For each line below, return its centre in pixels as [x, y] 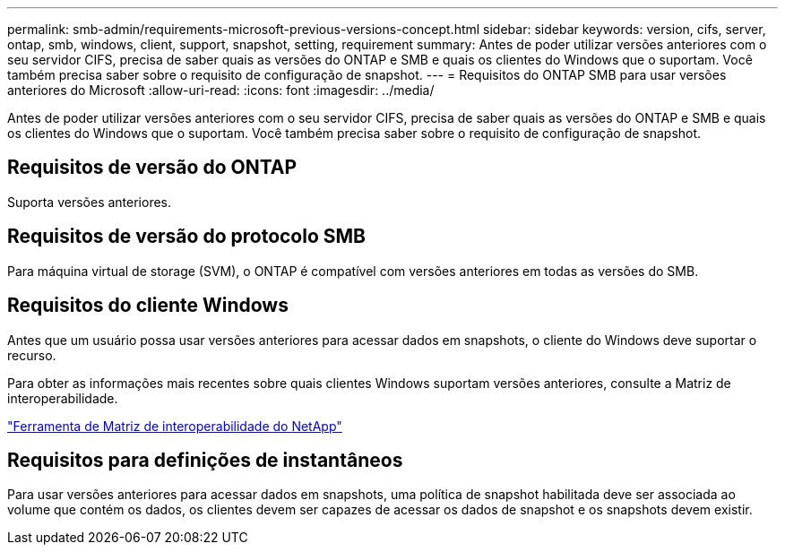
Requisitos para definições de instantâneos [205, 460]
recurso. [32, 355]
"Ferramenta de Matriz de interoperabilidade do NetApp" [175, 426]
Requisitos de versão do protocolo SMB [186, 237]
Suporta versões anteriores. [90, 202]
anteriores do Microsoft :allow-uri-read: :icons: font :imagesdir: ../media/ [221, 90]
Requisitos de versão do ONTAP [152, 168]
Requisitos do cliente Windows [148, 306]
